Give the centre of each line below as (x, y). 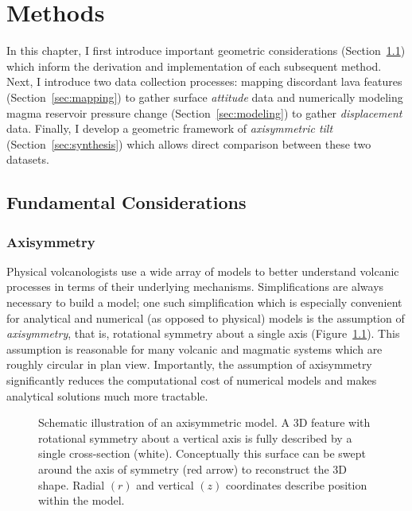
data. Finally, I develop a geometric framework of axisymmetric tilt (170, 128)
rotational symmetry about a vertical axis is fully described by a (195, 437)
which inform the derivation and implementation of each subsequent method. (194, 66)
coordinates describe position (296, 484)
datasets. (28, 159)
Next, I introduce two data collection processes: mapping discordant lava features (204, 81)
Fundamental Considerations (126, 202)
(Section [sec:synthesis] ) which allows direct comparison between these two (189, 143)
